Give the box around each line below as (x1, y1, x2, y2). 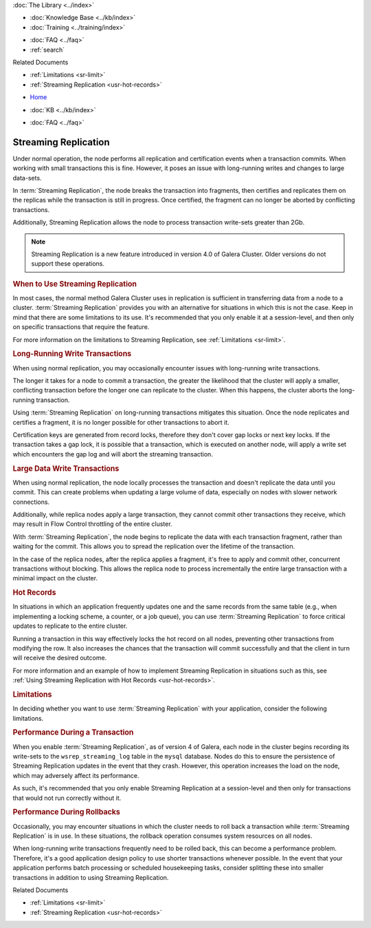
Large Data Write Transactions (12, 463, 120, 473)
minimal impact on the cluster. (12, 574, 98, 582)
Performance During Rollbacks (12, 808, 120, 817)
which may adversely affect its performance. (12, 771, 139, 779)
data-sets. (12, 173, 42, 182)
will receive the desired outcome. (12, 654, 107, 662)
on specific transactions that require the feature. (12, 323, 150, 331)
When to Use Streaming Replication (12, 279, 137, 288)
